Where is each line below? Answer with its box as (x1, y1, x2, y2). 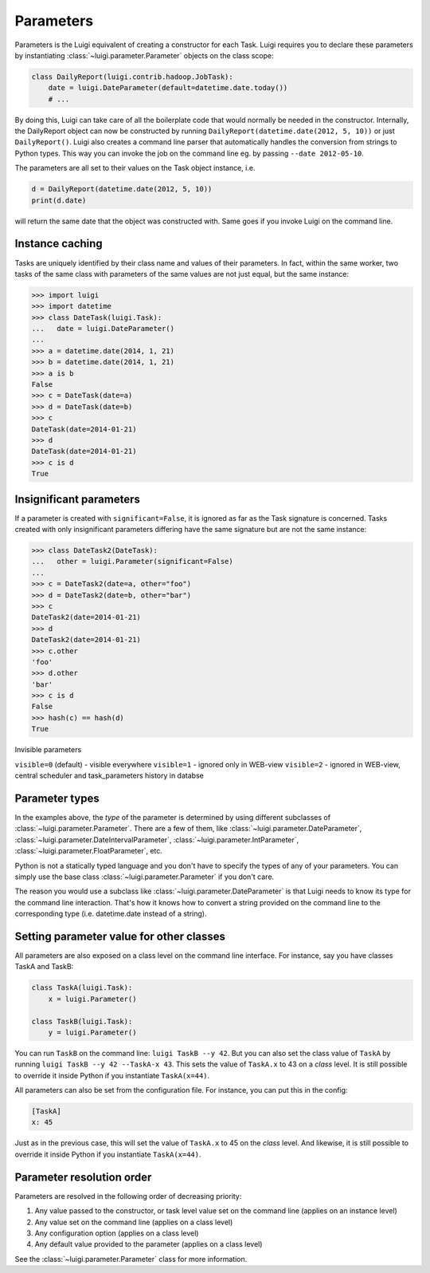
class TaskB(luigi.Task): (31, 1017, 133, 1026)
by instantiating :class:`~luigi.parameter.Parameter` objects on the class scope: (14, 50, 274, 60)
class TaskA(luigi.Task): (31, 983, 133, 992)
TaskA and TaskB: (14, 962, 74, 972)
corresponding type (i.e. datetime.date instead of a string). (14, 909, 207, 919)
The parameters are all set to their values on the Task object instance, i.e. (14, 164, 256, 173)
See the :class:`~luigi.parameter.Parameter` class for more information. (14, 1254, 248, 1263)
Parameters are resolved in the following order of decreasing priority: (14, 1191, 242, 1200)
